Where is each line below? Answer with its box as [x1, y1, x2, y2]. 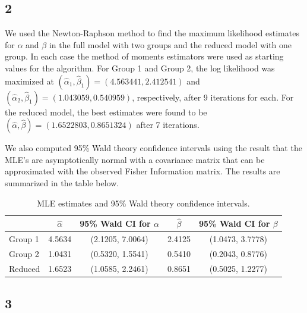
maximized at [5, 74, 54, 87]
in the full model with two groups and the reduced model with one [49, 38, 292, 51]
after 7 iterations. [136, 118, 200, 131]
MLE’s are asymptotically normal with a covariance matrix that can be [5, 153, 265, 165]
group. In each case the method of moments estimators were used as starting [5, 50, 284, 62]
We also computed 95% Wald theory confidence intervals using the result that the [5, 142, 302, 154]
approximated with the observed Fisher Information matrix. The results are [5, 165, 280, 177]
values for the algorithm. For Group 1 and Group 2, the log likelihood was [5, 61, 275, 74]
